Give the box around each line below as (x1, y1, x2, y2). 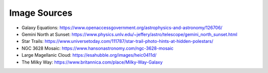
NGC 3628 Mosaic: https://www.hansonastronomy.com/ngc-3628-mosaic (21, 45, 174, 51)
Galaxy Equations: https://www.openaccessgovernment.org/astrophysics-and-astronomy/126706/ (21, 25, 223, 31)
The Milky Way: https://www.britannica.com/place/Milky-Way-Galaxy (21, 59, 163, 65)
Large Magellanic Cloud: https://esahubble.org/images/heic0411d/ (21, 52, 157, 58)
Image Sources (9, 7, 73, 18)
